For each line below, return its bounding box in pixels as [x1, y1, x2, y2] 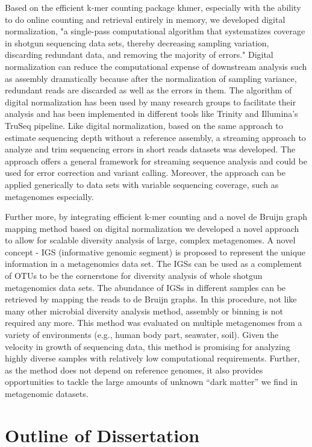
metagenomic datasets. [5, 387, 89, 399]
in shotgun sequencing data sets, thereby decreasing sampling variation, [5, 36, 269, 49]
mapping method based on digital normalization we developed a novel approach [5, 222, 299, 234]
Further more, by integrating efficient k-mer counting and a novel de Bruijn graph [5, 210, 307, 223]
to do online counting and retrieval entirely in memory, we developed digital [5, 13, 285, 25]
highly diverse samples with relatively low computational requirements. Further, [5, 352, 300, 364]
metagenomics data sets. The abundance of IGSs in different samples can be [5, 281, 286, 293]
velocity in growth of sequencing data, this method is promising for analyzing [5, 340, 290, 352]
